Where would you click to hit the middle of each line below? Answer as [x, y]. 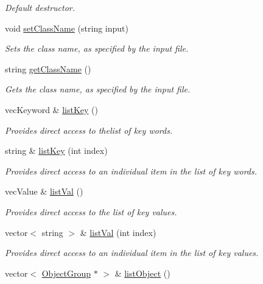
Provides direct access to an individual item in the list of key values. [132, 253]
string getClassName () [48, 68]
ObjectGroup [66, 273]
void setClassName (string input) [67, 28]
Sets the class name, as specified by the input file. [97, 48]
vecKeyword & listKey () [51, 109]
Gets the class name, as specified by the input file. [98, 89]
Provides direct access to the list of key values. [91, 211]
